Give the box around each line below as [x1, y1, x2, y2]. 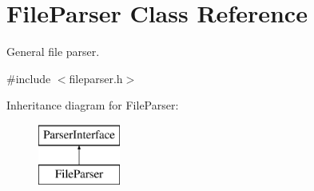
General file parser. [6, 43, 100, 60]
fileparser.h [69, 70, 123, 86]
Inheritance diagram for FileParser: [6, 97, 179, 113]
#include [6, 70, 51, 86]
